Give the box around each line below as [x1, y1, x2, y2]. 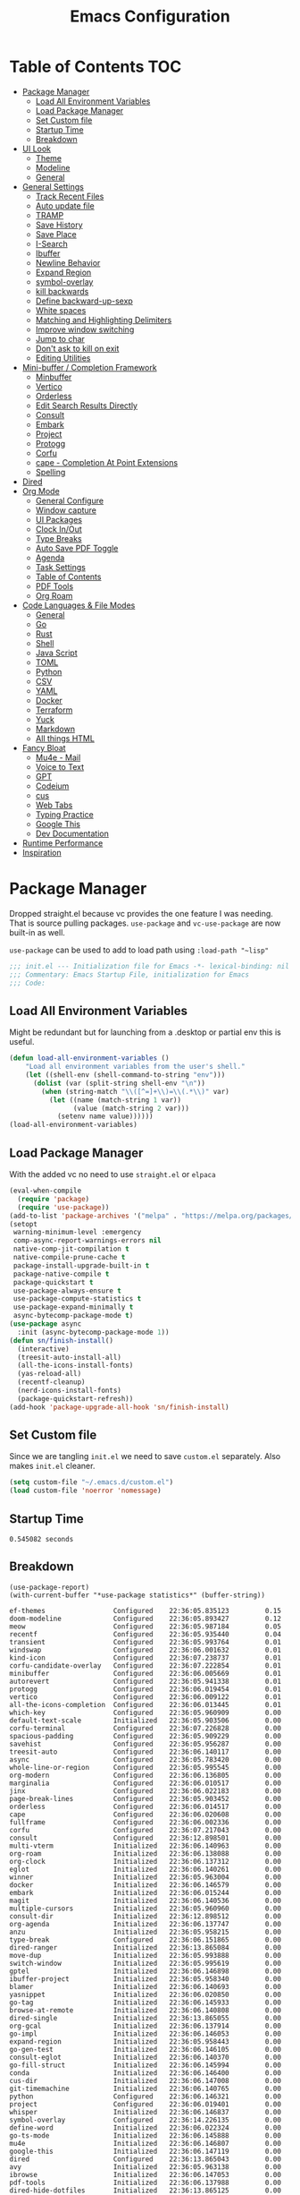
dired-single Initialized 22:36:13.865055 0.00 [9, 2013, 281, 2022]
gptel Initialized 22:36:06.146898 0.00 [9, 1967, 281, 1976]
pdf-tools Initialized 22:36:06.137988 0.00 [9, 2178, 281, 2187]
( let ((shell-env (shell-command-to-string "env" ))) [25, 1071, 226, 1080]
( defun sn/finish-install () [9, 1336, 114, 1345]
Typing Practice [35, 808, 94, 820]
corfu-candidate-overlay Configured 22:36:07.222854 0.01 [9, 1661, 281, 1670]
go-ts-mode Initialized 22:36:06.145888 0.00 [9, 2131, 281, 2140]
